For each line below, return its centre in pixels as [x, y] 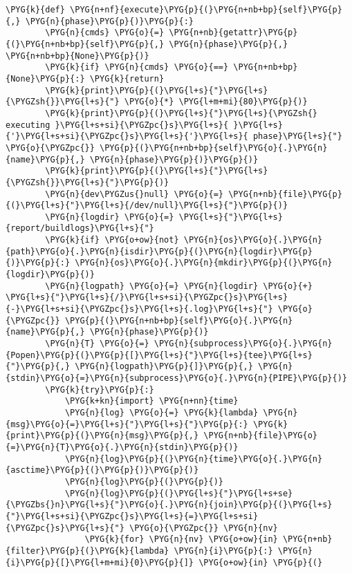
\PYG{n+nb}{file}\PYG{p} [285, 194]
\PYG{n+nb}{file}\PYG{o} [261, 436]
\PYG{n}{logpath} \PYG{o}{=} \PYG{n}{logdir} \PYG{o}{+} [179, 286]
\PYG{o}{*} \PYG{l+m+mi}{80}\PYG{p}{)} [216, 102]
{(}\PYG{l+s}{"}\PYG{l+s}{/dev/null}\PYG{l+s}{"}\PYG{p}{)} [147, 206]
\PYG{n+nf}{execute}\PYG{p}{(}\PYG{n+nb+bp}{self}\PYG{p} [206, 10]
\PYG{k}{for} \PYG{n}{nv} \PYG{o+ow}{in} [181, 539]
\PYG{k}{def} [35, 10]
